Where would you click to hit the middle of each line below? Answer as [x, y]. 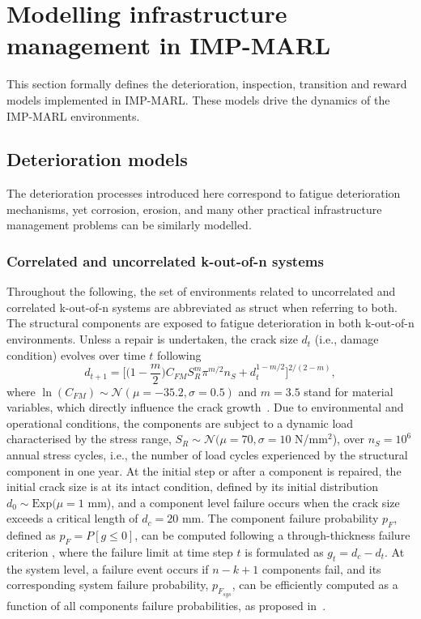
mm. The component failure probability [280, 518]
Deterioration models [97, 159]
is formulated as [284, 552]
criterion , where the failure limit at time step [120, 552]
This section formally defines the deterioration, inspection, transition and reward [207, 84]
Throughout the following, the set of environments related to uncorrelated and [201, 291]
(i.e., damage [347, 339]
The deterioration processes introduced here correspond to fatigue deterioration [204, 193]
